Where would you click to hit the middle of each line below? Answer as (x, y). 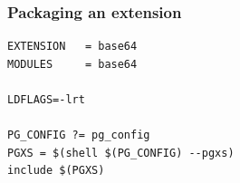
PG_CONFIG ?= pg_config (79, 135)
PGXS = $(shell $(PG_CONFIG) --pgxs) (121, 153)
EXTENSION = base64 (72, 47)
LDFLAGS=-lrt (46, 100)
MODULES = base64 (72, 64)
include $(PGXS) (56, 171)
